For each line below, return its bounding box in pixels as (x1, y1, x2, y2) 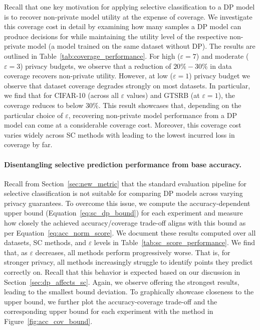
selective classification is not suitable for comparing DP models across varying (4, 188, 243, 198)
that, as (4, 247, 28, 257)
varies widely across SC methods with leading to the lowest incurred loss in (4, 129, 235, 140)
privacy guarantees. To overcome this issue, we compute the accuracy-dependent (4, 197, 250, 208)
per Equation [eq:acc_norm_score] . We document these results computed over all (4, 227, 256, 238)
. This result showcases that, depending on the (98, 99, 241, 110)
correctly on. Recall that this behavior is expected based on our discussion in (4, 267, 240, 277)
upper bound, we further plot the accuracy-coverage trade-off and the (4, 296, 217, 306)
